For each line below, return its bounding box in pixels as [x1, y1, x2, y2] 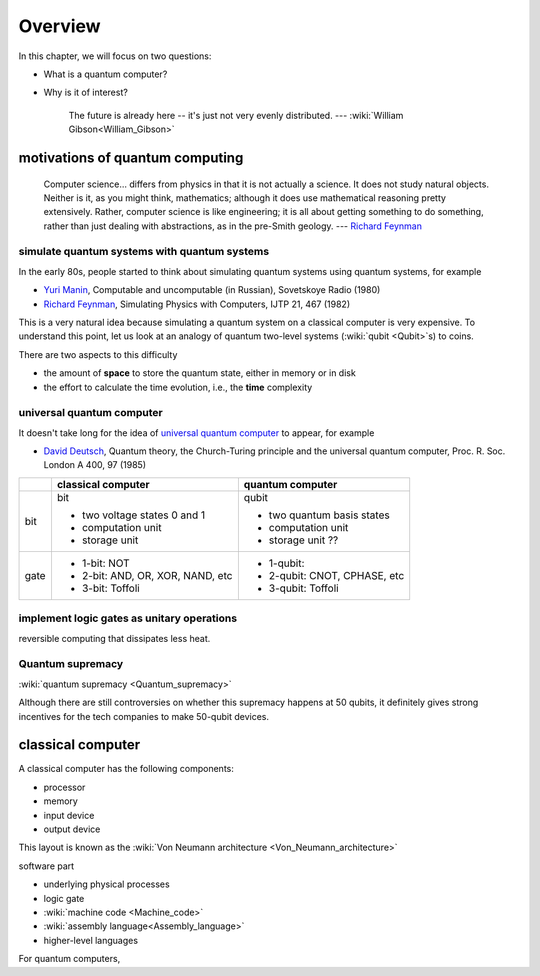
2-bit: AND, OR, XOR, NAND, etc [81, 568, 233, 582]
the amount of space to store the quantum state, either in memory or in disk [43, 367, 357, 379]
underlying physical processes [43, 878, 170, 890]
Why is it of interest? [43, 86, 129, 99]
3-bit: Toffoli [81, 581, 140, 595]
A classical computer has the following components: [18, 763, 235, 775]
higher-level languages [43, 934, 139, 946]
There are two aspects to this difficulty [18, 348, 178, 360]
